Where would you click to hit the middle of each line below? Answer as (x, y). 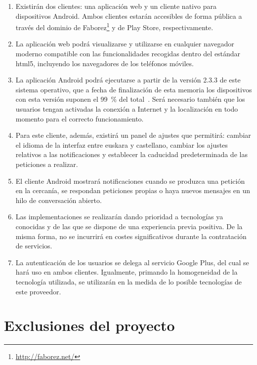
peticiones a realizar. (47, 164)
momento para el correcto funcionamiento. (80, 118)
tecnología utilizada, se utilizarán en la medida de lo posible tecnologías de (129, 281)
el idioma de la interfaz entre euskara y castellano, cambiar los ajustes (122, 144)
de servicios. (34, 246)
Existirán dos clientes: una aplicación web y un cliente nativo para (116, 6)
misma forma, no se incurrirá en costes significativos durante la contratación (131, 236)
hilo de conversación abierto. (59, 200)
